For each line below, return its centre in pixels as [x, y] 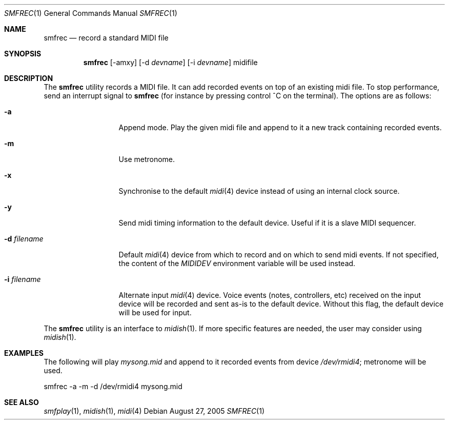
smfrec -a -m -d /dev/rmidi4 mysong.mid [113, 386]
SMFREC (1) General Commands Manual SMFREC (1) [91, 13]
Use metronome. [147, 159]
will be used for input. [155, 312]
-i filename [23, 279]
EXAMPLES [24, 353]
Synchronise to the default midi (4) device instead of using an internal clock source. [259, 191]
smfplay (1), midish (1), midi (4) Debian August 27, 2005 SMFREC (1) [154, 411]
